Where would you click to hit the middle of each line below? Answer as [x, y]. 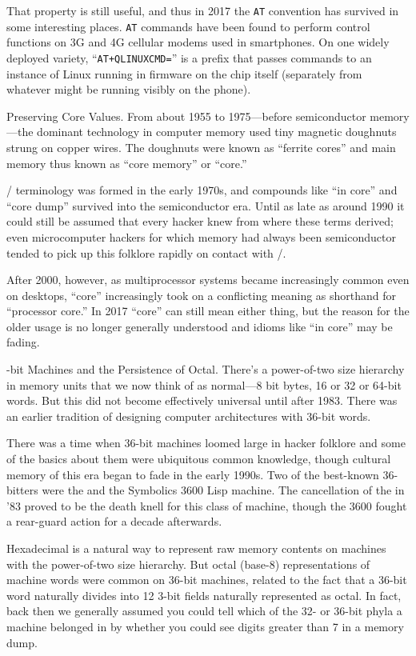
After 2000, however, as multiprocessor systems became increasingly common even [208, 280]
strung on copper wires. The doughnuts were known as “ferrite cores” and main [201, 147]
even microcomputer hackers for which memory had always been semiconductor [201, 236]
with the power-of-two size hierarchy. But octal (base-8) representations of [188, 564]
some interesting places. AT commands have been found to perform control [188, 26]
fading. [23, 342]
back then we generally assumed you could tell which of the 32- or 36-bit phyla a [204, 611]
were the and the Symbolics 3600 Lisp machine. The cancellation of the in [223, 490]
